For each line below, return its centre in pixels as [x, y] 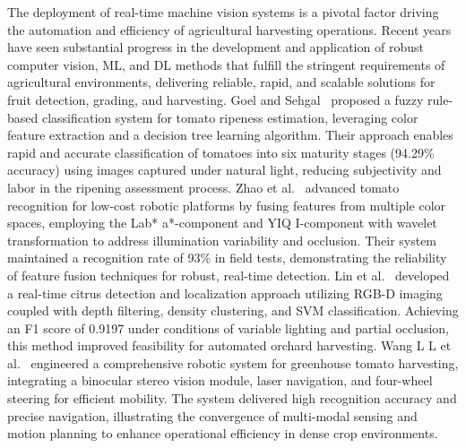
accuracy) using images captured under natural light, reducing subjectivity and [224, 170]
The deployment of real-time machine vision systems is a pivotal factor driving [223, 12]
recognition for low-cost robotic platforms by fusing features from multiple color [227, 205]
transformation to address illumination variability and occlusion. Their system [222, 240]
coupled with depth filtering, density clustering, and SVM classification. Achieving [233, 310]
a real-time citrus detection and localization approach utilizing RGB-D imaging [225, 293]
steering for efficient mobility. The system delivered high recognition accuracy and [232, 398]
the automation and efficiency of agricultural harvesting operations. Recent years [229, 29]
